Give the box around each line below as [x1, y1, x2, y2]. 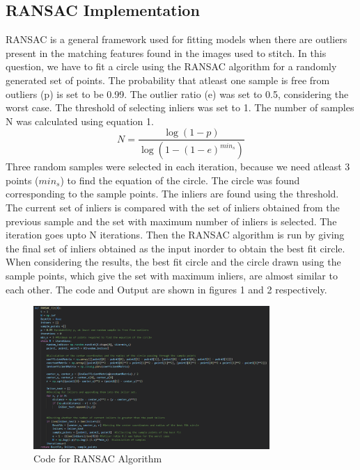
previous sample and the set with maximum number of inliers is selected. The [6, 213, 337, 228]
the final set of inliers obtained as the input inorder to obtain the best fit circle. [6, 241, 345, 255]
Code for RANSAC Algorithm [33, 451, 162, 466]
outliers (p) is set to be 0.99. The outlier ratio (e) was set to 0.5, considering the [6, 86, 349, 101]
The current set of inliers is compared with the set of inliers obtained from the [6, 200, 340, 215]
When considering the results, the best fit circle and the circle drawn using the [6, 254, 341, 269]
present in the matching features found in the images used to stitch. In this [6, 45, 327, 60]
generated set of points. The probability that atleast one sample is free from [6, 72, 330, 87]
